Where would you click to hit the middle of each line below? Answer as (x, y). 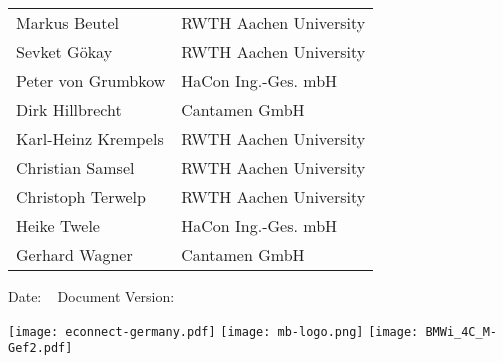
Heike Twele (58, 225)
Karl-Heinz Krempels (90, 138)
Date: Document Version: (91, 296)
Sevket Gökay (64, 51)
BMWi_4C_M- (461, 331)
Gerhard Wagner (74, 254)
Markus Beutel (68, 22)
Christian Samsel (75, 167)
